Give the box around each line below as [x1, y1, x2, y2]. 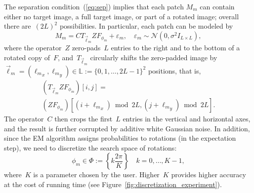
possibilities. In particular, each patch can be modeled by [59, 21, 233, 31]
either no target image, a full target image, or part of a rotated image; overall [4, 11, 239, 21]
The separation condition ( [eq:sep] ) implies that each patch [4, 1, 184, 11]
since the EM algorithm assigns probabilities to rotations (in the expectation [4, 133, 236, 143]
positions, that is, [148, 65, 201, 76]
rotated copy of [4, 52, 50, 62]
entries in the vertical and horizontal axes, [123, 113, 251, 123]
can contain [200, 1, 235, 11]
